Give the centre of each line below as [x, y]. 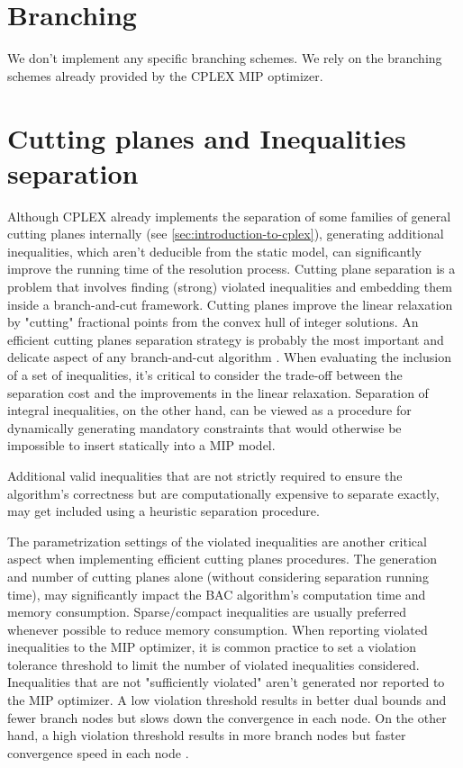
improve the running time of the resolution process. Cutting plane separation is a [231, 269]
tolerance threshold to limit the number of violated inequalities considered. [213, 664]
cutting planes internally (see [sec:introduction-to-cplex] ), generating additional [226, 234]
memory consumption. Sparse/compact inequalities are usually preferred [207, 612]
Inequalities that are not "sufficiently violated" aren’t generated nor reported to [226, 682]
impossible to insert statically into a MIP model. [141, 445]
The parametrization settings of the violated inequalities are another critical [217, 541]
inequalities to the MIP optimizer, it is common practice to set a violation [212, 647]
